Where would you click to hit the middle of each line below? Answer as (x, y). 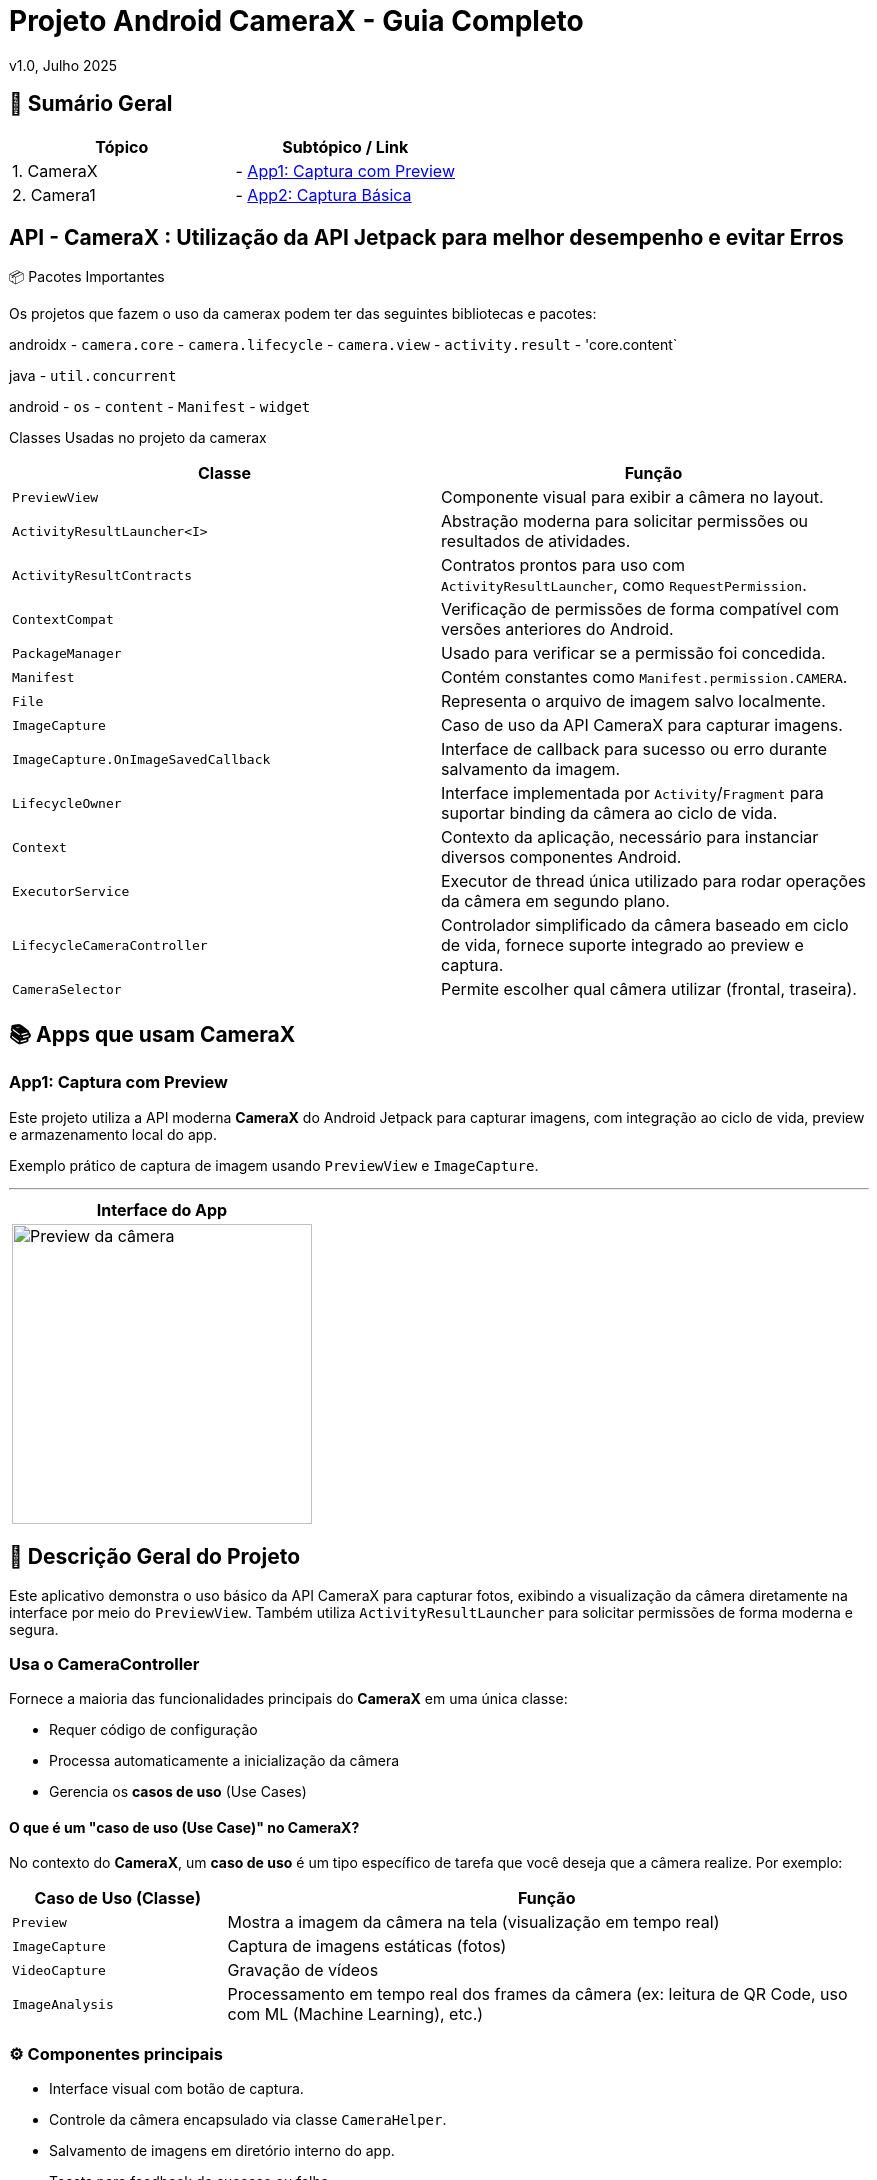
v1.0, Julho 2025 (63, 65)
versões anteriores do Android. (557, 629)
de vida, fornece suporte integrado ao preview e (622, 945)
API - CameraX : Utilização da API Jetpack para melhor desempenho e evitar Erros (426, 238)
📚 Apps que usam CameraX (152, 1034)
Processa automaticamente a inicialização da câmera (224, 1761)
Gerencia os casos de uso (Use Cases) (178, 1792)
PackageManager (67, 653)
